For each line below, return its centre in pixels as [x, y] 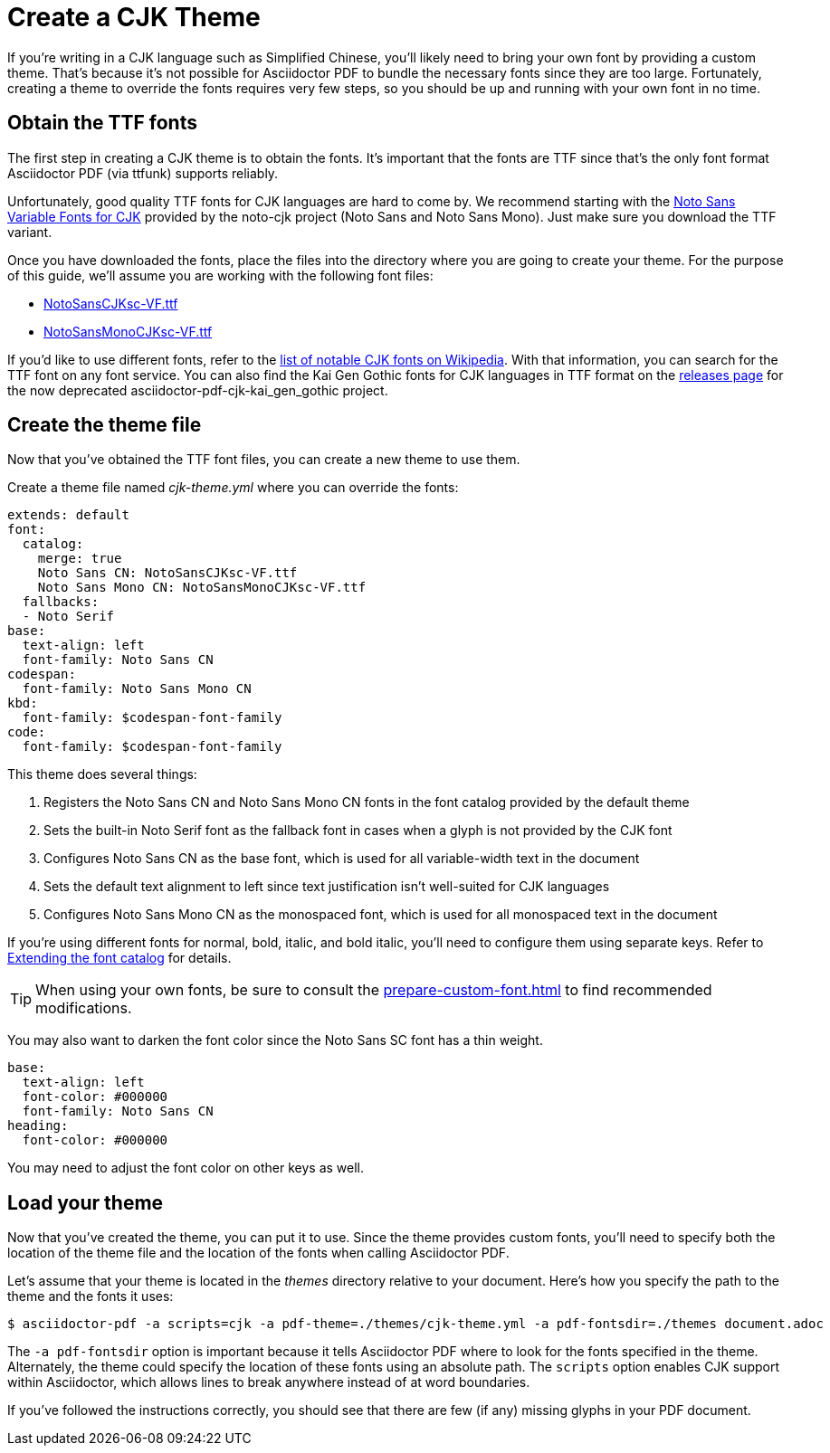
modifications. [84, 1008]
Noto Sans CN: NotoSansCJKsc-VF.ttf [167, 573]
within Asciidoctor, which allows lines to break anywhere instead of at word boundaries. [269, 1382]
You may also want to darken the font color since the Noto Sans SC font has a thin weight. [275, 1040]
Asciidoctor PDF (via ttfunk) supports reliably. [143, 173]
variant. [30, 232]
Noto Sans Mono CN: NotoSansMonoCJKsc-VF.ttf [202, 588]
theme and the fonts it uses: [91, 1296]
